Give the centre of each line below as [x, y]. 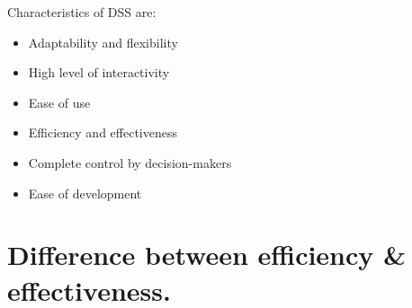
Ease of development [85, 193]
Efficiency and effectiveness [103, 132]
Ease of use [59, 102]
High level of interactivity [99, 72]
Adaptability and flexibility [103, 42]
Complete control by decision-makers [130, 162]
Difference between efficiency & [207, 255]
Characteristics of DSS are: [82, 12]
